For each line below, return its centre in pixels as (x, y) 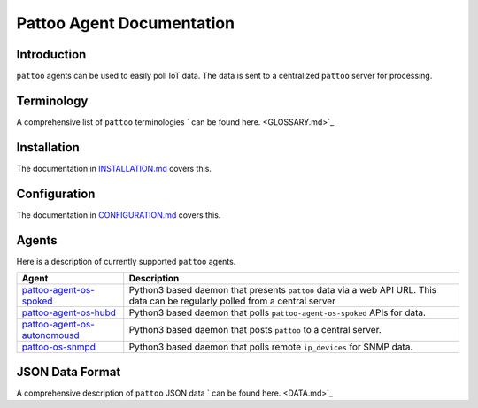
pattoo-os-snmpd (59, 347)
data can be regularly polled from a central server (232, 301)
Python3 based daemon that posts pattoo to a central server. (255, 330)
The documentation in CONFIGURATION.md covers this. (119, 215)
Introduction (51, 54)
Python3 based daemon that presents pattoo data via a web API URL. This (283, 290)
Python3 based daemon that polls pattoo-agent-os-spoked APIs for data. (278, 312)
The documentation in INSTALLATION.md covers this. (114, 168)
